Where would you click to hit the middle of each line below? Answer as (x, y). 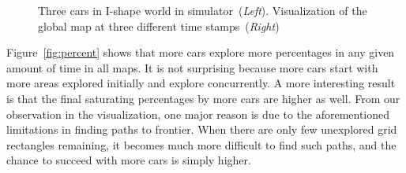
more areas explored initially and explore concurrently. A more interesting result (201, 83)
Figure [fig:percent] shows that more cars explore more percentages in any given (201, 52)
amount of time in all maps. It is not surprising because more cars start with (192, 67)
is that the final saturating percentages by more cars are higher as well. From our (203, 98)
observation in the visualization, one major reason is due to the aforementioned (198, 114)
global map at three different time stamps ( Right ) (159, 26)
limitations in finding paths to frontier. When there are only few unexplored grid (202, 129)
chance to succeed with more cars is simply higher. (129, 160)
